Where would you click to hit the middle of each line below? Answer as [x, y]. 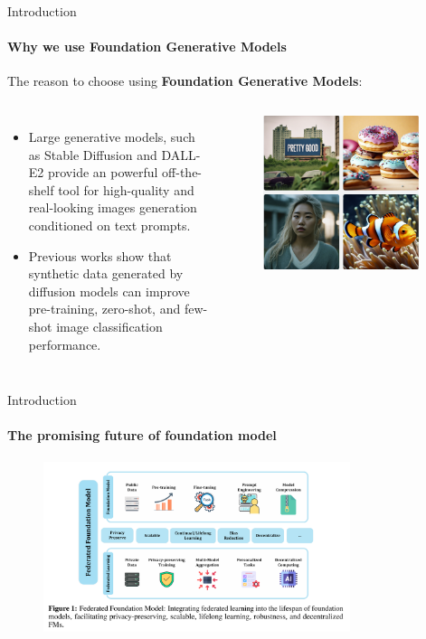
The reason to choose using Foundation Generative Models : [185, 81]
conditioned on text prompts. [109, 225]
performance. [65, 344]
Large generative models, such [112, 136]
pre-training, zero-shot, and [104, 309]
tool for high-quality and [126, 189]
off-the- [182, 172]
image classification [109, 326]
